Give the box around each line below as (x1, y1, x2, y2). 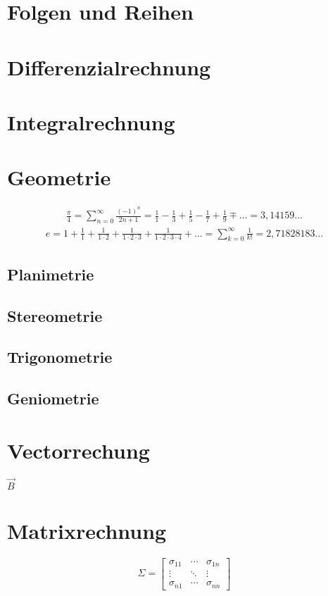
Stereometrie (7, 304, 103, 326)
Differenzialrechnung (7, 52, 211, 81)
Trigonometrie (7, 346, 113, 368)
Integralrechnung (7, 107, 175, 136)
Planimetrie (7, 263, 94, 285)
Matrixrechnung (7, 516, 167, 545)
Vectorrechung (7, 435, 150, 464)
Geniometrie (7, 387, 99, 409)
